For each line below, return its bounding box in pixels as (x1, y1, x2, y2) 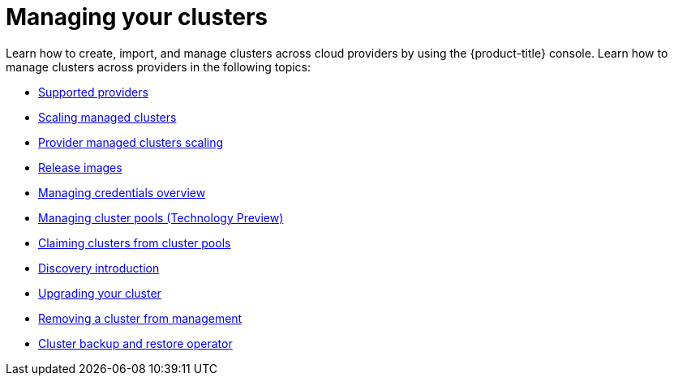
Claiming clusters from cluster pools (38, 235, 231, 250)
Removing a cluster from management (38, 311, 243, 325)
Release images (38, 160, 122, 174)
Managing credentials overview (38, 185, 206, 200)
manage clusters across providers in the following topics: (6, 59, 311, 74)
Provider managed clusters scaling (38, 135, 224, 149)
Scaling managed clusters (38, 109, 177, 124)
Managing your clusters (6, 3, 268, 31)
